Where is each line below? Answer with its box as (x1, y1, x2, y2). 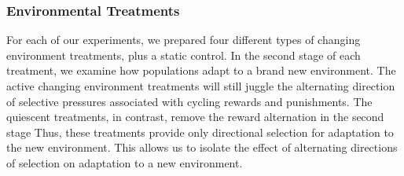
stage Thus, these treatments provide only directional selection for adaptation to (6, 123, 394, 140)
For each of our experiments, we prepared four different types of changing (6, 31, 361, 48)
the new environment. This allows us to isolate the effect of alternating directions (6, 139, 398, 156)
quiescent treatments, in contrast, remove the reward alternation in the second (6, 108, 384, 125)
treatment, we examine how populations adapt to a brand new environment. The (6, 62, 396, 79)
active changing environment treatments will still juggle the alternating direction (6, 78, 395, 93)
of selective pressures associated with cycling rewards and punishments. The (6, 93, 373, 109)
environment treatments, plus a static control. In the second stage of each (6, 46, 361, 63)
